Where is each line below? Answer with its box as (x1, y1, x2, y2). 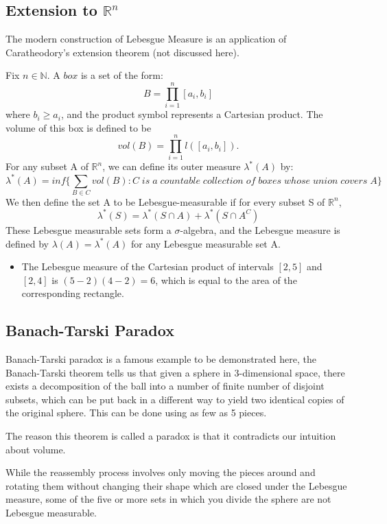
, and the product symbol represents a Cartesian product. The (60, 107, 323, 121)
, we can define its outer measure (102, 159, 241, 174)
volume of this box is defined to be (5, 120, 152, 134)
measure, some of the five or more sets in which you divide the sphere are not (5, 492, 331, 506)
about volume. (5, 442, 66, 456)
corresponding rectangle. (21, 286, 124, 300)
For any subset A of (5, 159, 89, 174)
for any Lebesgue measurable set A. (130, 236, 281, 250)
